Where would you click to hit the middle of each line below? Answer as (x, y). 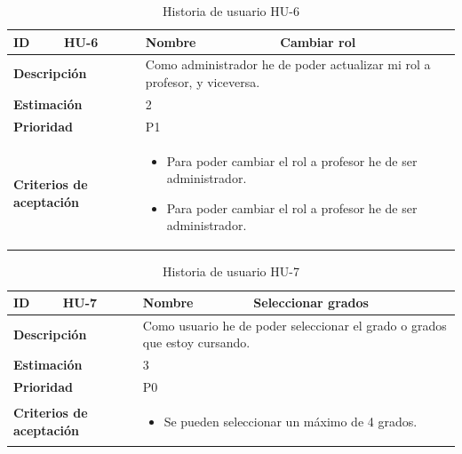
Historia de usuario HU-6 (231, 11)
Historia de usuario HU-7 (231, 271)
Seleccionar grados (311, 303)
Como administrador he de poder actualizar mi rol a (288, 64)
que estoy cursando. (196, 342)
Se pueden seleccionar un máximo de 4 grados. (291, 421)
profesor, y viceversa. (203, 82)
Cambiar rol (318, 41)
